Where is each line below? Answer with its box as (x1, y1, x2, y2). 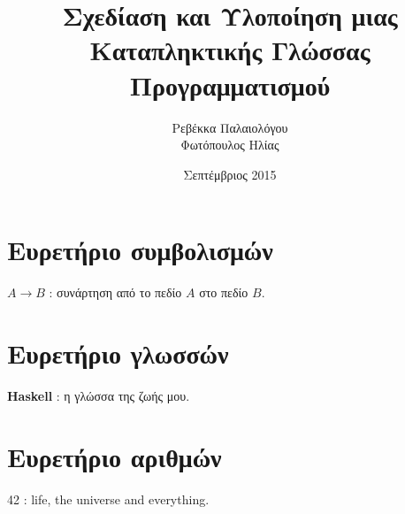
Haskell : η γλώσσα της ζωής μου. (7, 386, 190, 404)
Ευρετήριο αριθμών (7, 438, 222, 474)
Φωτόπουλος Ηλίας (180, 135, 279, 154)
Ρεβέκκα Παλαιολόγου (172, 118, 288, 136)
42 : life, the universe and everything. (7, 489, 210, 508)
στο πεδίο (199, 283, 248, 302)
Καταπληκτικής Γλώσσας (89, 32, 371, 68)
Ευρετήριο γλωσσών (7, 335, 229, 371)
